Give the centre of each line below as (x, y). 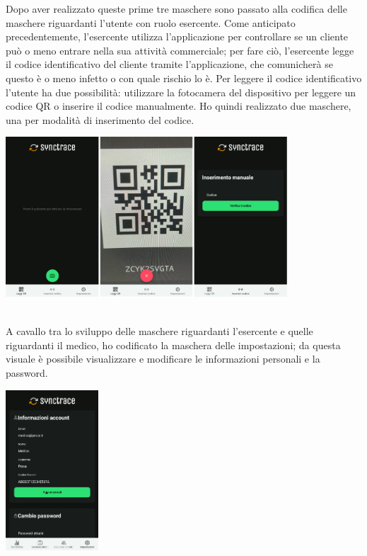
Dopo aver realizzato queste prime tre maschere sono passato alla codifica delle (176, 8)
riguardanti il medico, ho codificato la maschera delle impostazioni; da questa (173, 345)
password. (27, 373)
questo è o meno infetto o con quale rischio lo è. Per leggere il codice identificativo (184, 78)
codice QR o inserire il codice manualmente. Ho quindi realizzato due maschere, (179, 106)
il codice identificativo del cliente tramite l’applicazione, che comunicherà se (169, 64)
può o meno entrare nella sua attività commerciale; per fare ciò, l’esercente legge (180, 50)
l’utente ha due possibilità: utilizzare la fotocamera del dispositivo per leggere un (181, 92)
